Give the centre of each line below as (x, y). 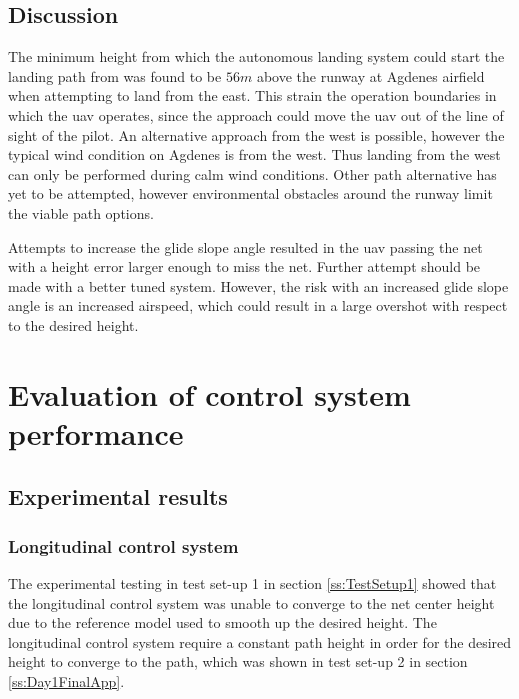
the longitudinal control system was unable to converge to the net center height (251, 602)
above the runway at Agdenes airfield (370, 75)
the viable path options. (81, 212)
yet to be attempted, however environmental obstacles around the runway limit (250, 193)
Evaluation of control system (209, 393)
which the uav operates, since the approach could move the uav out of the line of (256, 114)
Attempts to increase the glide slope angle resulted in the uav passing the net (245, 246)
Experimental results (118, 496)
